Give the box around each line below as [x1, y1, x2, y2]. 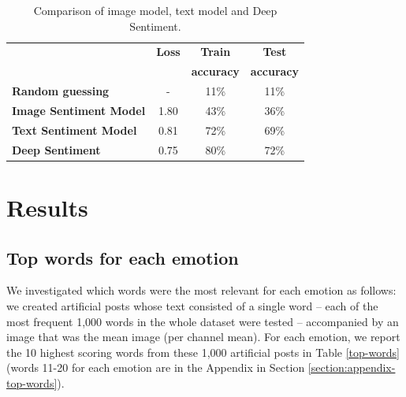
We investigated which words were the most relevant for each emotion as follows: [6, 282, 397, 299]
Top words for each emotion [6, 245, 239, 269]
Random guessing [12, 83, 110, 99]
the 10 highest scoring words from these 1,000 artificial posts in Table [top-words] [6, 343, 400, 360]
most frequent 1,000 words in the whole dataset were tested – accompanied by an [6, 313, 399, 329]
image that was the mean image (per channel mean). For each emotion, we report [6, 328, 400, 345]
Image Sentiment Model [12, 102, 146, 118]
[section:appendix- [307, 359, 396, 376]
